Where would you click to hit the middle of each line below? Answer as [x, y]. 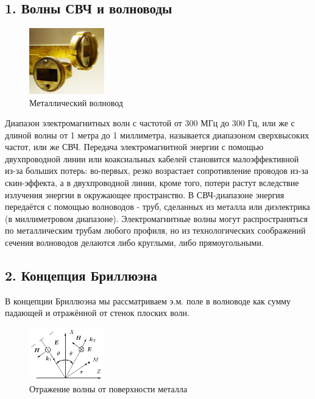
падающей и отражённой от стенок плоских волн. [97, 313]
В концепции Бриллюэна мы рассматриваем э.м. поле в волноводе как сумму [148, 300]
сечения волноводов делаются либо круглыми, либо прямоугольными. [134, 243]
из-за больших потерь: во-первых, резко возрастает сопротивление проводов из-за [157, 171]
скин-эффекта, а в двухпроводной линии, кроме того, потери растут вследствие [152, 183]
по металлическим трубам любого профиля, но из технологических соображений [155, 230]
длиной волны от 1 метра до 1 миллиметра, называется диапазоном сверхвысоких [157, 135]
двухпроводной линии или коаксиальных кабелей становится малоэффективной [152, 158]
